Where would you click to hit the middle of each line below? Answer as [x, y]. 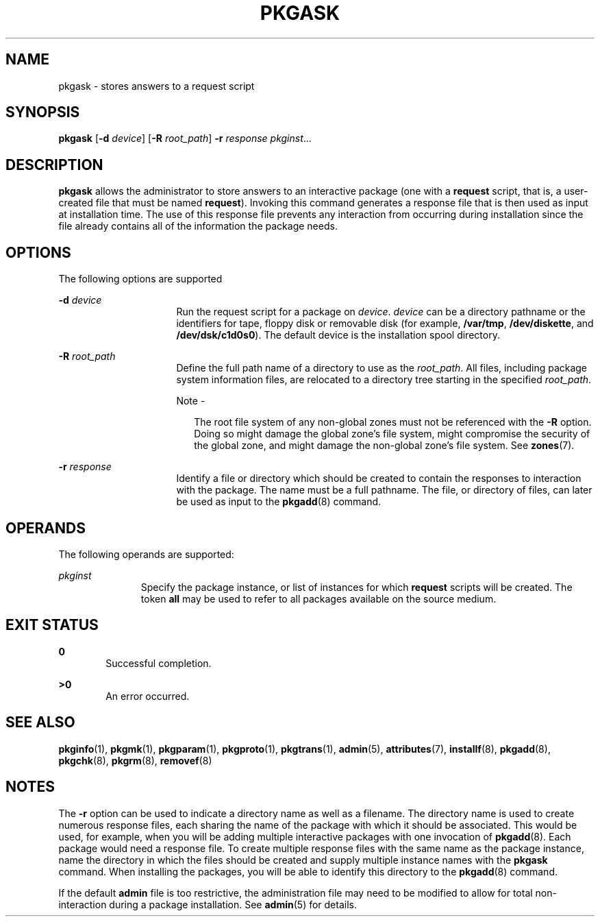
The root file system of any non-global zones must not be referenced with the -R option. [393, 422]
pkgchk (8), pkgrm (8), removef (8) [135, 760]
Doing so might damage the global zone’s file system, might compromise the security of [392, 434]
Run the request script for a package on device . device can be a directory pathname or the [381, 312]
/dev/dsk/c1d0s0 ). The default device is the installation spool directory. [338, 335]
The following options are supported [140, 279]
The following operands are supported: [146, 554]
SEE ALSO [40, 723]
